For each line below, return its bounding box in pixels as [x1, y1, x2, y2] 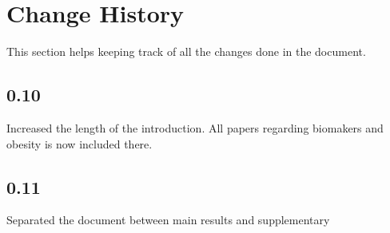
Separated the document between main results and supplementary [6, 211, 330, 228]
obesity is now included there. [6, 135, 153, 152]
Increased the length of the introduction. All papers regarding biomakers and [6, 119, 384, 136]
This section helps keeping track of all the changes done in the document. [6, 43, 366, 60]
